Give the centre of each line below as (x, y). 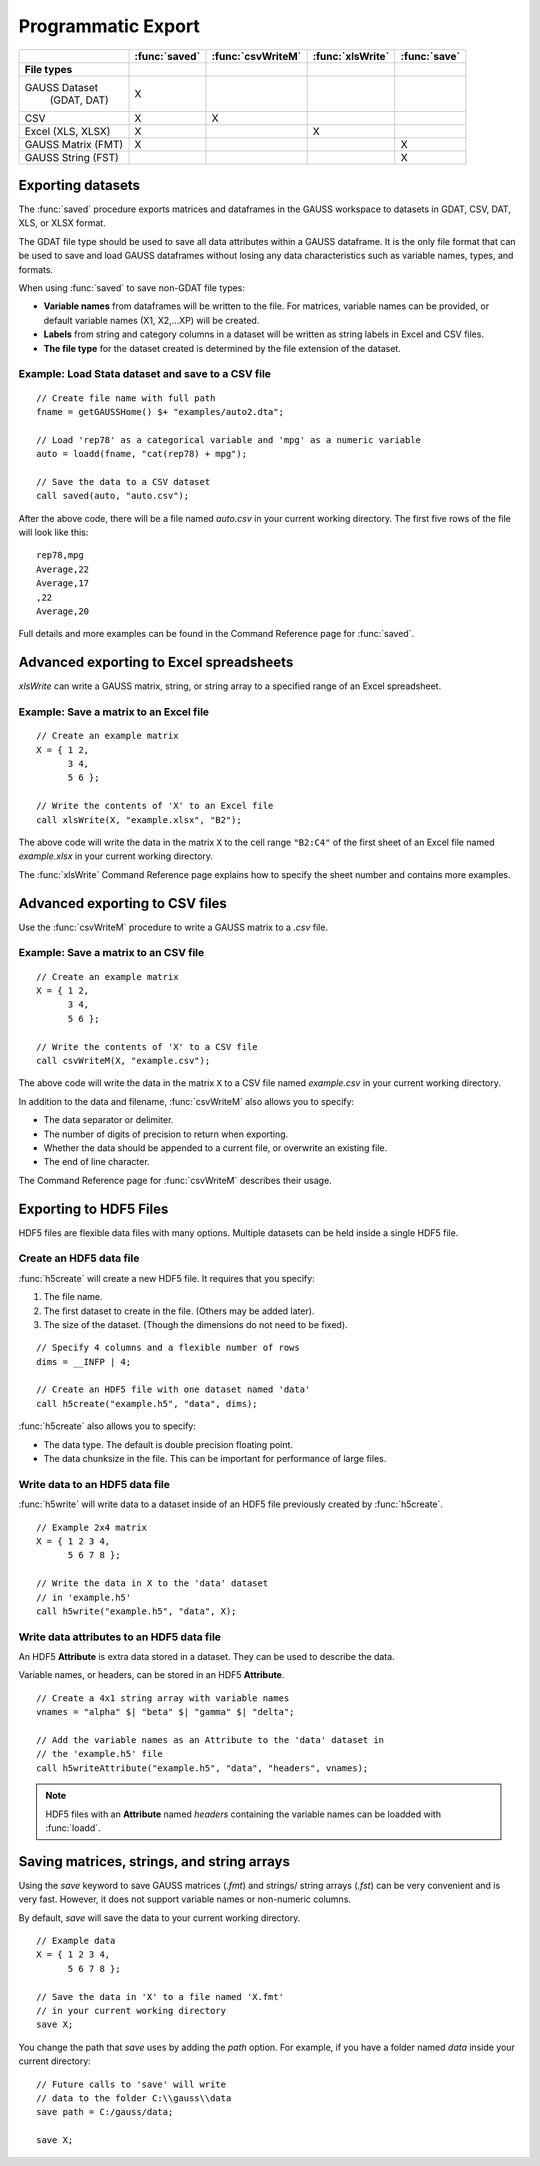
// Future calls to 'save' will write (131, 2084)
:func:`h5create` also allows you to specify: (107, 1426)
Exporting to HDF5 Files (93, 1208)
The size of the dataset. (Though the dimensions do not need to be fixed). (196, 1324)
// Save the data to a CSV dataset (123, 481)
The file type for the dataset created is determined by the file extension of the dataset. (222, 348)
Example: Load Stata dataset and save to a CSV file (145, 374)
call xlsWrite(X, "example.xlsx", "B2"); (139, 819)
